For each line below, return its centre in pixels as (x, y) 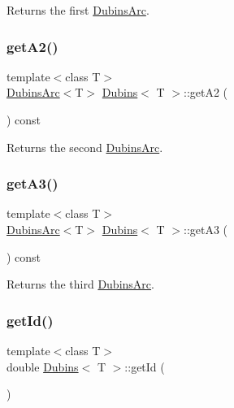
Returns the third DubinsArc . (80, 284)
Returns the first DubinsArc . (78, 10)
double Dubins (43, 366)
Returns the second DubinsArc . (85, 147)
